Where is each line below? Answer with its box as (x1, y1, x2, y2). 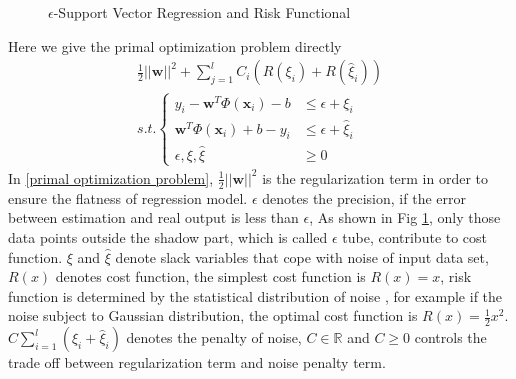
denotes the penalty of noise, (126, 327, 302, 348)
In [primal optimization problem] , (8, 167, 214, 188)
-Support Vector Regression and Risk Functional (53, 2, 351, 22)
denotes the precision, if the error (262, 187, 466, 208)
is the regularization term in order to (262, 167, 489, 188)
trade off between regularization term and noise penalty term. (8, 352, 386, 373)
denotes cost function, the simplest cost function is (55, 266, 366, 287)
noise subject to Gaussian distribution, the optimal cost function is (8, 305, 418, 326)
